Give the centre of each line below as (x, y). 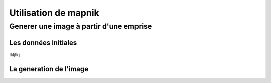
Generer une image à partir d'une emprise (81, 26)
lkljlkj (15, 54)
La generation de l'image (49, 69)
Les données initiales (43, 43)
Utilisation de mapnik (54, 13)
